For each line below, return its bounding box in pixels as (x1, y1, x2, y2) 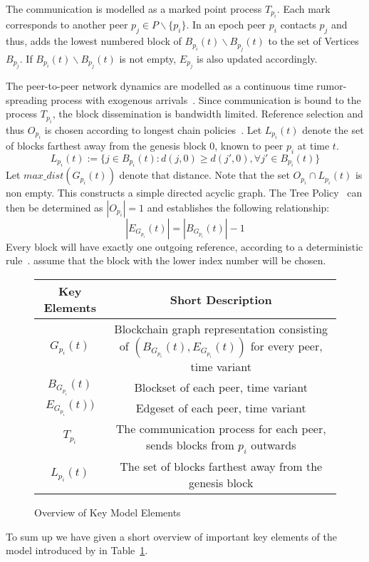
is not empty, (119, 51, 177, 66)
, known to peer (214, 138, 284, 153)
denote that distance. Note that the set (119, 167, 290, 182)
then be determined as (6, 199, 103, 214)
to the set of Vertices (268, 33, 359, 48)
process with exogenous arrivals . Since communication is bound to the (51, 92, 361, 107)
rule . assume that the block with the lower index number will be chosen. (6, 253, 326, 268)
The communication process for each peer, (115, 420, 326, 437)
